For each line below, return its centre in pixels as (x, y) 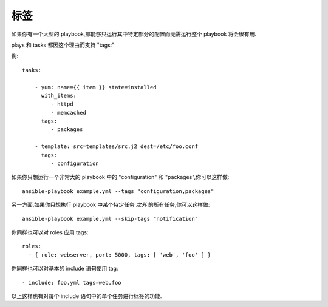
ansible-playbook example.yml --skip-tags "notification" (110, 219)
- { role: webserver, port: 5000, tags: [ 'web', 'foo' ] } (120, 255)
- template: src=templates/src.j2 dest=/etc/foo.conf (116, 147)
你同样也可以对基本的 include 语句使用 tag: (65, 268)
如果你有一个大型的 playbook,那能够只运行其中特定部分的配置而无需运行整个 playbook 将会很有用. (134, 34)
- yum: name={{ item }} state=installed (96, 87)
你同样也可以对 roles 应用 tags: (50, 232)
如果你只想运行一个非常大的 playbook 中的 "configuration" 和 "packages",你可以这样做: (120, 177)
